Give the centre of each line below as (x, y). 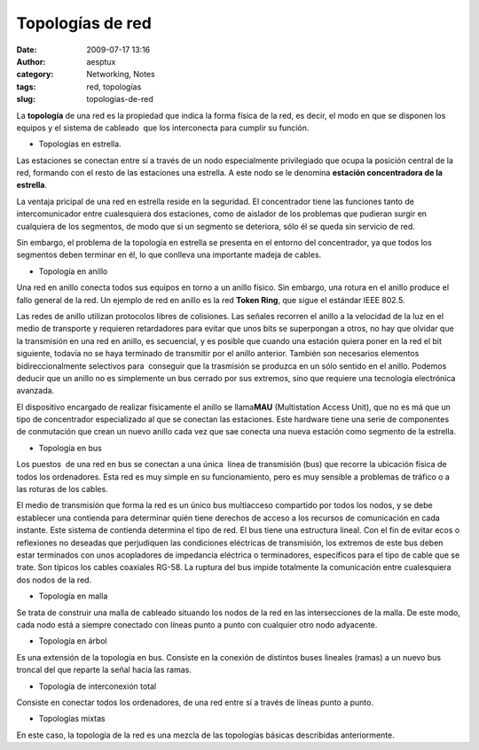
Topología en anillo (73, 271)
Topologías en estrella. (80, 144)
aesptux (101, 61)
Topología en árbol (73, 641)
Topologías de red (84, 23)
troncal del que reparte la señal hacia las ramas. (104, 670)
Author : (31, 61)
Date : (27, 50)
